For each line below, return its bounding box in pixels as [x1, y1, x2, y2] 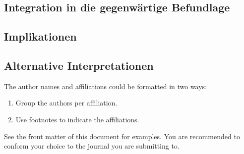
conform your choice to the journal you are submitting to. [4, 141, 180, 151]
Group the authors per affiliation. [15, 98, 118, 108]
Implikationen [4, 29, 77, 44]
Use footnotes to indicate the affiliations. [15, 114, 139, 124]
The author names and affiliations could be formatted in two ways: [4, 81, 207, 91]
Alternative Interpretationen [4, 57, 154, 73]
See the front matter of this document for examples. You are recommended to [4, 131, 240, 141]
